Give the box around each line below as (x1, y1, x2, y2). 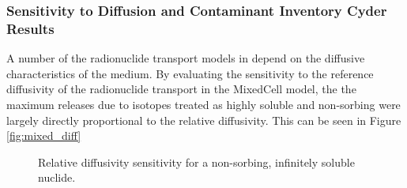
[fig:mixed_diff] (6, 127, 81, 144)
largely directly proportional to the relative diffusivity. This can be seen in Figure (6, 111, 401, 128)
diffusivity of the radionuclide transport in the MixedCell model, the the (6, 81, 356, 97)
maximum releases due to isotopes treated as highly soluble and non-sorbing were (6, 96, 401, 112)
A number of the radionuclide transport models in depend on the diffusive (6, 50, 365, 66)
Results (6, 18, 55, 38)
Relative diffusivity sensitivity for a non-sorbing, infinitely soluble (38, 153, 355, 170)
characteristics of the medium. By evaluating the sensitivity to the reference (6, 65, 374, 81)
